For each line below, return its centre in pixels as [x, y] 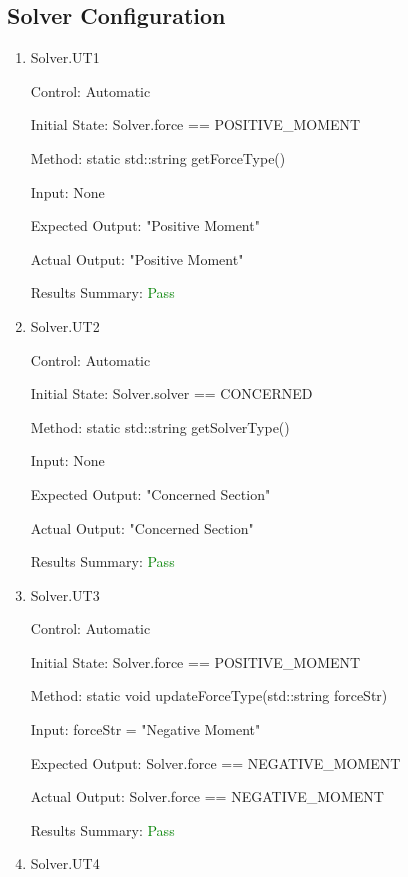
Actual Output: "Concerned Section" [142, 527]
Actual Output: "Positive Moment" [137, 258]
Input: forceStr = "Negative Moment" [145, 729]
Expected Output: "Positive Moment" [145, 225]
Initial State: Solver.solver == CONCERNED [171, 393]
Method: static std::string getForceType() [158, 157]
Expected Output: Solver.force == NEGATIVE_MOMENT [215, 762]
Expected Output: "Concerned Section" [150, 493]
